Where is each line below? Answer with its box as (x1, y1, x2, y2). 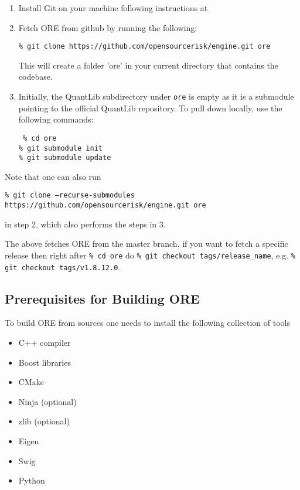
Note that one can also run (5, 170, 101, 182)
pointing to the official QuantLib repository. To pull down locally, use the (18, 101, 282, 114)
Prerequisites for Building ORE (5, 289, 200, 307)
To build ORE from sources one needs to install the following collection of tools (5, 317, 290, 329)
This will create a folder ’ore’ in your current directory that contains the (18, 59, 278, 71)
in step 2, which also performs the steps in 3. (5, 217, 166, 230)
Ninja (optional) (18, 395, 77, 407)
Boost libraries (18, 356, 71, 368)
